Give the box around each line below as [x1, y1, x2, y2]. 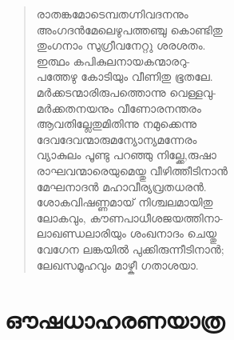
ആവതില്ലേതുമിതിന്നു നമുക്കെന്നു [36, 115, 196, 132]
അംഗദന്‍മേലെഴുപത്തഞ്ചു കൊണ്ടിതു [36, 21, 223, 38]
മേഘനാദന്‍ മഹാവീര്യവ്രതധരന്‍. [36, 178, 207, 194]
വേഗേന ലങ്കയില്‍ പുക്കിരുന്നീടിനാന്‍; [36, 240, 224, 257]
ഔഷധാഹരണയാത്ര [5, 303, 225, 336]
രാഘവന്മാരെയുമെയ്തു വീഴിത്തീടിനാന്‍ [36, 162, 228, 178]
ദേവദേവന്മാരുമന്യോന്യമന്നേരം [36, 130, 197, 147]
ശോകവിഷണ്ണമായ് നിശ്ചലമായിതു [36, 194, 213, 210]
